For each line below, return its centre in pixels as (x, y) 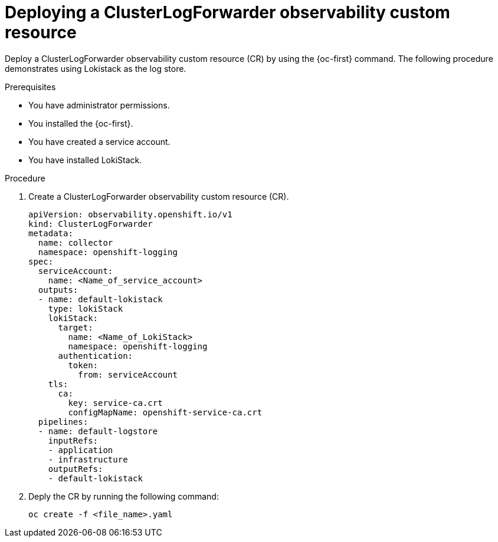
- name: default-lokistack (100, 299)
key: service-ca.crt (115, 403)
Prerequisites (30, 87)
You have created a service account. (99, 141)
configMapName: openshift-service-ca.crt (165, 412)
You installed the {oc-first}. (81, 123)
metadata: (51, 233)
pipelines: (63, 422)
